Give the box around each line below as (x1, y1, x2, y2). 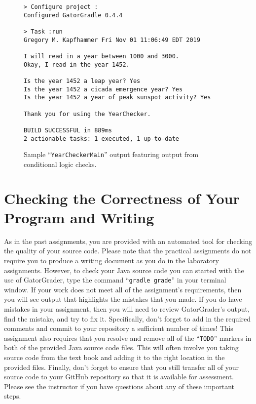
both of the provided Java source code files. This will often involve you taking (4, 342, 239, 353)
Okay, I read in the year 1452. (24, 61, 130, 68)
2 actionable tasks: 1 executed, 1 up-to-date (24, 135, 179, 142)
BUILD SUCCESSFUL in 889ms (24, 126, 112, 134)
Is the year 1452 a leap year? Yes (24, 77, 141, 84)
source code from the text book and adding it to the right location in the (4, 352, 225, 362)
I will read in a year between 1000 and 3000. (24, 52, 179, 60)
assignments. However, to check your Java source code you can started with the (4, 265, 244, 275)
